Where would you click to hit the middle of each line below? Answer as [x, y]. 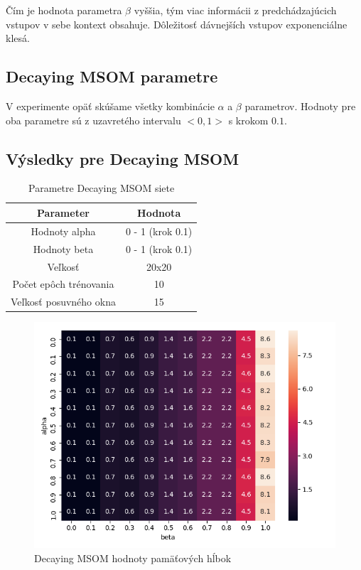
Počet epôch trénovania [63, 284]
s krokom [248, 120]
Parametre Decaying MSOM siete [102, 188]
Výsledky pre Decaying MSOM [123, 158]
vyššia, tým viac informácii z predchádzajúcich [235, 10]
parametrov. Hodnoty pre [300, 106]
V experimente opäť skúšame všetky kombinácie [110, 106]
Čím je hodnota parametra [64, 10]
